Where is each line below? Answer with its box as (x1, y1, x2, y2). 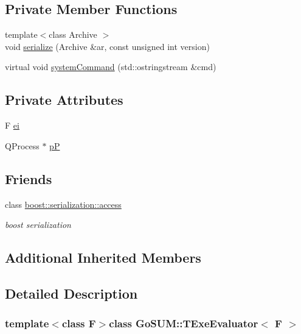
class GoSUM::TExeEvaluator (109, 316, 258, 331)
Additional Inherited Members (5, 248, 201, 267)
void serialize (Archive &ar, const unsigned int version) (5, 40, 210, 52)
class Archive (49, 28, 97, 41)
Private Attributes (5, 90, 123, 109)
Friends (5, 169, 52, 188)
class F (61, 316, 96, 331)
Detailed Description (5, 283, 138, 302)
